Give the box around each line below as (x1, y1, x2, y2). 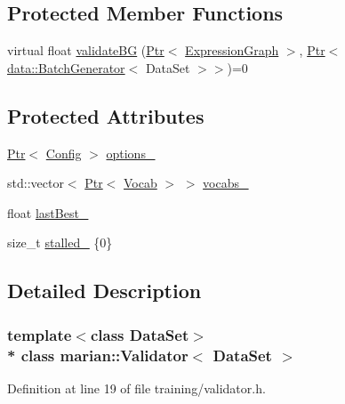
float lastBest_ (7, 203, 89, 222)
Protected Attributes (7, 101, 205, 129)
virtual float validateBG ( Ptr (7, 41, 164, 60)
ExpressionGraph (185, 41, 279, 60)
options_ (106, 143, 156, 162)
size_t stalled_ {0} (7, 233, 113, 252)
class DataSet (90, 323, 189, 345)
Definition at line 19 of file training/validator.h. (7, 378, 266, 397)
